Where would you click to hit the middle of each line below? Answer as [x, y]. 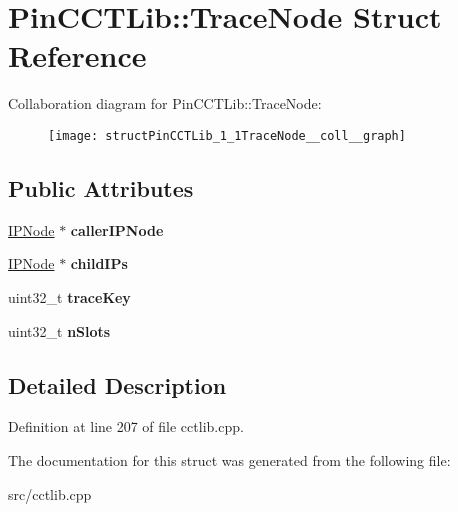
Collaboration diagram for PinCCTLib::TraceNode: [165, 103]
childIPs [99, 263]
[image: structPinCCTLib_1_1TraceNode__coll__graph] [227, 135]
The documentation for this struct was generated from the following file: [229, 459]
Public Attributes [101, 187]
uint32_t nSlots [59, 330]
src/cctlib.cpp [50, 493]
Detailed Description [117, 384]
